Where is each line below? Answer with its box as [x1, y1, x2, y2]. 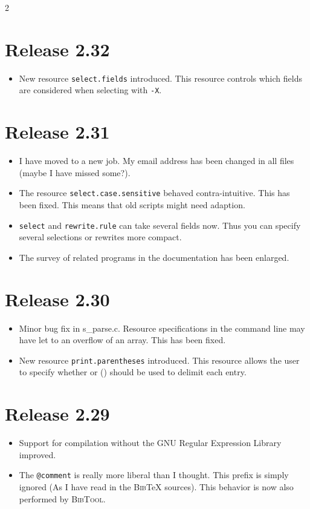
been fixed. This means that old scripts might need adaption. [19, 199, 245, 211]
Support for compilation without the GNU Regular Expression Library [19, 436, 282, 449]
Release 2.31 [5, 119, 110, 144]
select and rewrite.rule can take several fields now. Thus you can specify [19, 218, 301, 231]
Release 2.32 [5, 36, 110, 61]
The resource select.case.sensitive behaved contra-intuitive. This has [19, 186, 290, 199]
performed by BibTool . [19, 492, 106, 505]
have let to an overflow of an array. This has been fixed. [19, 333, 226, 346]
